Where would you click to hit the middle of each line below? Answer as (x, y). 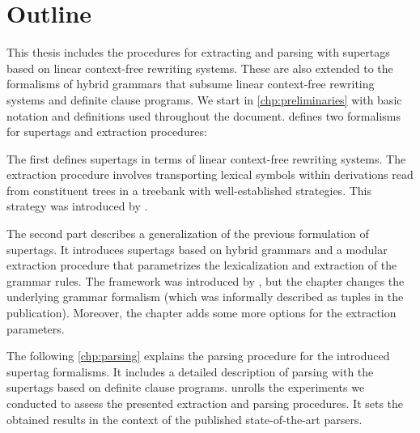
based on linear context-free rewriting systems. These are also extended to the (200, 68)
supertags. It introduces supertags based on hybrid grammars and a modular (197, 249)
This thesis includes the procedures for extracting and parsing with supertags (198, 52)
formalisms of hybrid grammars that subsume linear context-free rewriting (191, 84)
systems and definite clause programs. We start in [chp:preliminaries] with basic (204, 99)
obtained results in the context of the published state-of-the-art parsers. (185, 419)
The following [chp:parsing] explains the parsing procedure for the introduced (198, 356)
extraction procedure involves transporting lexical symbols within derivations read (210, 174)
